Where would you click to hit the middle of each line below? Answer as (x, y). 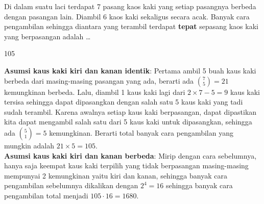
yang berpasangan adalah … (47, 36)
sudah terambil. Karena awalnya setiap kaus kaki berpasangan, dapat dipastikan (130, 111)
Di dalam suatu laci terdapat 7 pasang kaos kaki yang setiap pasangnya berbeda (130, 6)
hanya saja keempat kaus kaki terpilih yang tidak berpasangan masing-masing (126, 165)
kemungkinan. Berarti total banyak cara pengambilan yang (141, 132)
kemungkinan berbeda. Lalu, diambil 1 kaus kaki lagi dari (95, 92)
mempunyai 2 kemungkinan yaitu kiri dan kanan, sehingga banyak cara (116, 175)
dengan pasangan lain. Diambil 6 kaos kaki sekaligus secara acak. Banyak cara (127, 16)
